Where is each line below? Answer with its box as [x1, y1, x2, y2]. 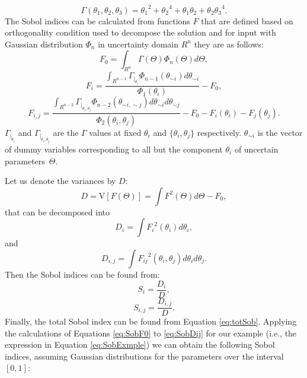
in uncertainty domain [98, 37, 178, 50]
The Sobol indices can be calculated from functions [5, 14, 190, 27]
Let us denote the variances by [5, 174, 116, 187]
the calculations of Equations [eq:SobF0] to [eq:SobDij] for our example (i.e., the [5, 326, 297, 339]
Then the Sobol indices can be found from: [5, 268, 160, 280]
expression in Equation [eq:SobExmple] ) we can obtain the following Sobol [5, 338, 275, 351]
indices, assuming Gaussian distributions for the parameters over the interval [5, 350, 284, 362]
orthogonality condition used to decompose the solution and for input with [5, 26, 276, 39]
